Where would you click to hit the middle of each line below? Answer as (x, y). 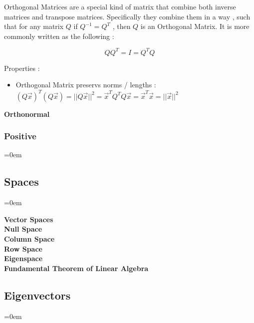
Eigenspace (23, 258)
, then (122, 26)
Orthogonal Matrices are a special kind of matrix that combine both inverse (120, 6)
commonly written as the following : (59, 36)
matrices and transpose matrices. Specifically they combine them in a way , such (127, 16)
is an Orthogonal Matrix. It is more (195, 26)
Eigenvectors (37, 295)
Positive (20, 136)
